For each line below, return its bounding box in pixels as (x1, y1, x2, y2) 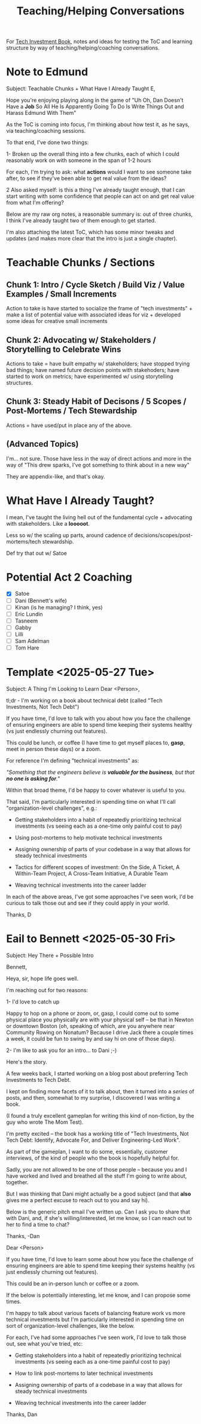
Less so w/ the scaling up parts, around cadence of (6, 531, 133, 539)
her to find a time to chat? (6, 1221, 70, 1228)
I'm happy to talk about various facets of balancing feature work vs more (6, 1309, 185, 1316)
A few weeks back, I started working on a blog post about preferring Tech (6, 1069, 188, 1077)
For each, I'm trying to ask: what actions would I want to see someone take (6, 169, 192, 176)
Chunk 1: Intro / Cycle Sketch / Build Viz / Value (6, 279, 185, 289)
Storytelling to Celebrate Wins (6, 344, 121, 354)
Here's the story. (6, 1058, 48, 1065)
